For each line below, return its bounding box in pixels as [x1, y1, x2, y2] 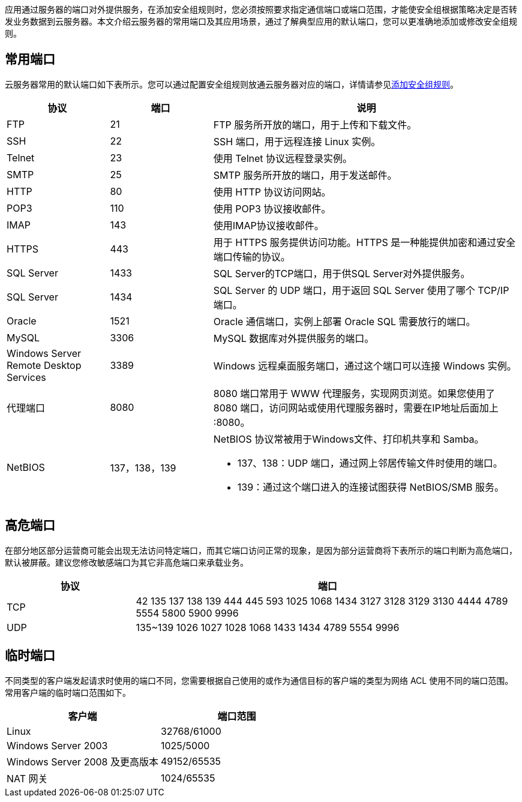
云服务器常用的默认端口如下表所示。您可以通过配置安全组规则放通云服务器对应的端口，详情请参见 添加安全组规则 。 [5, 79, 458, 89]
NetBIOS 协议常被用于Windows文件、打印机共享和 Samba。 [213, 432, 484, 445]
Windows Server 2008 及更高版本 [7, 755, 158, 768]
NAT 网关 [7, 772, 48, 785]
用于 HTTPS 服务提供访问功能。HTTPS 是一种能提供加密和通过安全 [213, 236, 516, 248]
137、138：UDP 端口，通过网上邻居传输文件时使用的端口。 [237, 456, 503, 469]
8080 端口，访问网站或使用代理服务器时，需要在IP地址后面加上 [213, 401, 499, 414]
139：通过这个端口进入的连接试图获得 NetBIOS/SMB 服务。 [237, 480, 504, 493]
